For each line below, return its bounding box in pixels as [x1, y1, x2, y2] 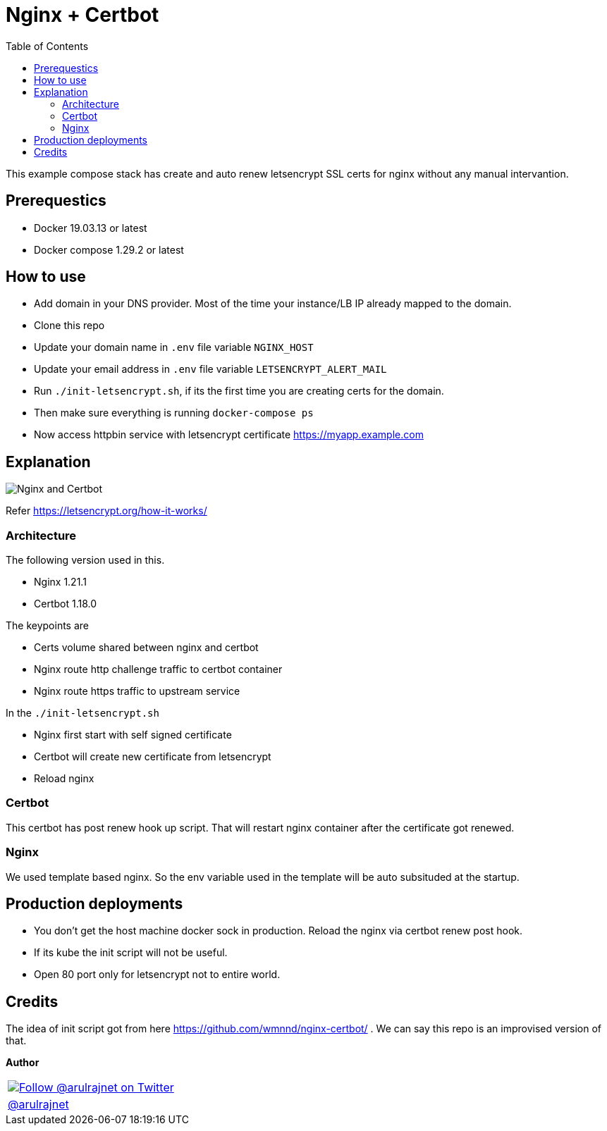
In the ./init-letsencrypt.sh [6, 707, 159, 719]
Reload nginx [34, 772, 94, 785]
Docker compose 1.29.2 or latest [34, 243, 184, 256]
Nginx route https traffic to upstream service [34, 685, 240, 698]
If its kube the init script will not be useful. [34, 946, 228, 959]
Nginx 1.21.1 [34, 576, 87, 588]
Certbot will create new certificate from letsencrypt [34, 750, 271, 763]
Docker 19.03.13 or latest [34, 221, 147, 234]
